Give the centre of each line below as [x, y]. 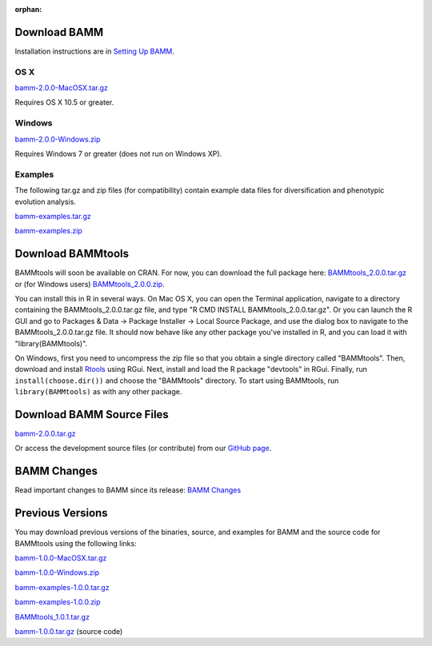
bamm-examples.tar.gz [53, 216]
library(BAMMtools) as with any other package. [98, 392]
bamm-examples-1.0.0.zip [58, 602]
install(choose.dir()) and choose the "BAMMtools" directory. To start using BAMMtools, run [177, 381]
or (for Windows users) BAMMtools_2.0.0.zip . [90, 284]
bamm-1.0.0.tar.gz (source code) [69, 631]
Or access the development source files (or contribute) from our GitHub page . [143, 449]
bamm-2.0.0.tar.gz [45, 433]
